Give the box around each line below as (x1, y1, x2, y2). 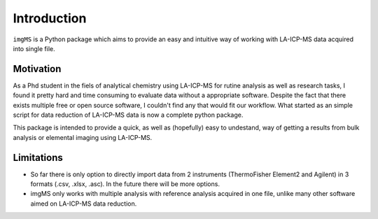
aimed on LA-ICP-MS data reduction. (30, 199, 137, 208)
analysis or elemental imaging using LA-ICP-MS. (13, 133, 153, 141)
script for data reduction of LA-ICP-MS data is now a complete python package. (13, 111, 244, 119)
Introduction (13, 10, 87, 26)
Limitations (13, 151, 63, 164)
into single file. (13, 44, 55, 52)
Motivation (13, 63, 62, 75)
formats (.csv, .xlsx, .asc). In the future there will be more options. (30, 180, 220, 188)
